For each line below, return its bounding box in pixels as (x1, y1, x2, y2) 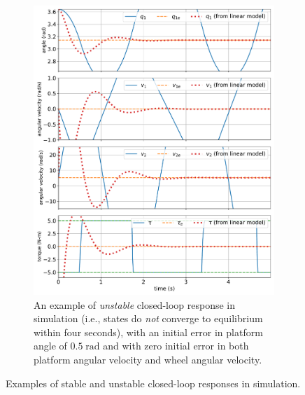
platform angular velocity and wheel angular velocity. (34, 352, 262, 366)
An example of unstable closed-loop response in (34, 297, 236, 312)
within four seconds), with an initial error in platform (34, 324, 263, 339)
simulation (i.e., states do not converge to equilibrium (34, 311, 263, 326)
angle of (34, 338, 67, 353)
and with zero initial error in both (103, 338, 249, 353)
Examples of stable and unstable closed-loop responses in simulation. (6, 375, 301, 390)
